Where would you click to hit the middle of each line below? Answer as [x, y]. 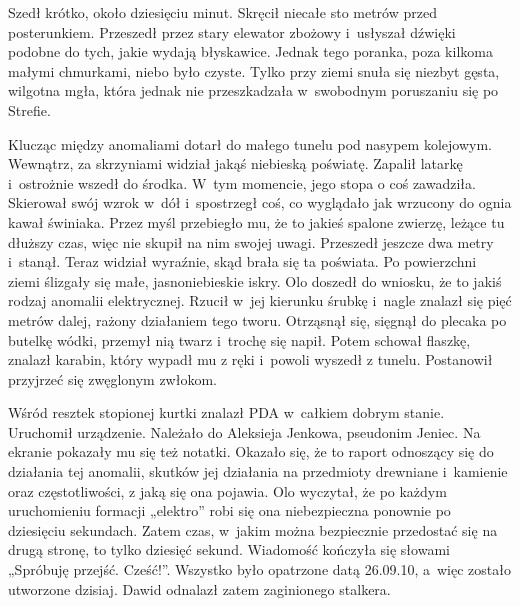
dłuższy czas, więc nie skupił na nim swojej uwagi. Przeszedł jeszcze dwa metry [251, 241]
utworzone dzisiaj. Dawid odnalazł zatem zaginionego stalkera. [199, 588]
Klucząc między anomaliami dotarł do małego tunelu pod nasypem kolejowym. [250, 143]
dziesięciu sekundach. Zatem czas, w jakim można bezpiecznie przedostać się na [253, 529]
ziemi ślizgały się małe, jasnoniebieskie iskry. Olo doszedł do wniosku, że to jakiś [255, 280]
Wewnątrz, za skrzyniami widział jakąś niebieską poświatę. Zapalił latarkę [235, 163]
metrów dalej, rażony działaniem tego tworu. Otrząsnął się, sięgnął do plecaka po [257, 319]
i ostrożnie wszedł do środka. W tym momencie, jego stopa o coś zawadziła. [242, 182]
